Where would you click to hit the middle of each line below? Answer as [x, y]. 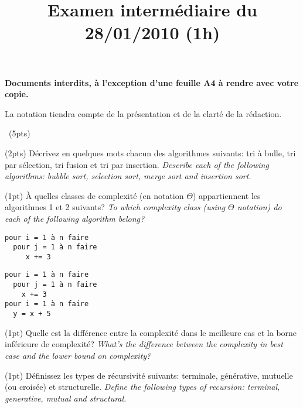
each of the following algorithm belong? [75, 218]
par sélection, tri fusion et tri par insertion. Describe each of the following [137, 164]
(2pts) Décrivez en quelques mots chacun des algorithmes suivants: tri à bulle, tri [150, 152]
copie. [17, 94]
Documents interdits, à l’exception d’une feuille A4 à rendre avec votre [152, 82]
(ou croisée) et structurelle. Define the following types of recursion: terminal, [142, 387]
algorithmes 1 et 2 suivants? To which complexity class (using [115, 207]
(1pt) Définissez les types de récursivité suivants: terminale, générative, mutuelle [149, 375]
